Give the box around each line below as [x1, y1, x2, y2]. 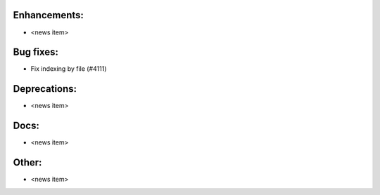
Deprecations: [13, 83, 77, 95]
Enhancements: [13, 9, 84, 21]
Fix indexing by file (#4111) [30, 65, 107, 73]
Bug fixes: [13, 46, 59, 58]
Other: [13, 156, 42, 168]
